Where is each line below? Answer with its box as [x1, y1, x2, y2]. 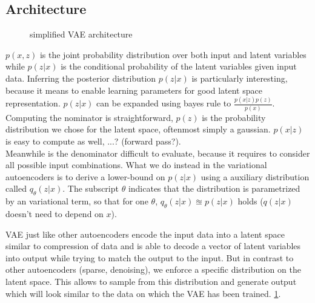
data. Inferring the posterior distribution [5, 71, 156, 84]
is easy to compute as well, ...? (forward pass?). [5, 134, 181, 147]
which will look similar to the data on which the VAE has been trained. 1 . [5, 287, 281, 299]
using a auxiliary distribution [201, 170, 310, 183]
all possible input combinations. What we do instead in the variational [5, 158, 267, 171]
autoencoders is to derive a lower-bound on [5, 170, 165, 183]
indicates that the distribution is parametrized [128, 182, 300, 195]
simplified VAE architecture [30, 28, 133, 41]
